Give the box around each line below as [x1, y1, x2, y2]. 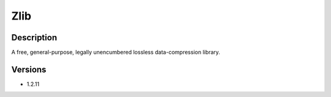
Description [11, 32, 58, 43]
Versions [11, 64, 47, 74]
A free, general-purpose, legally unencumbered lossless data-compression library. [11, 49, 221, 56]
